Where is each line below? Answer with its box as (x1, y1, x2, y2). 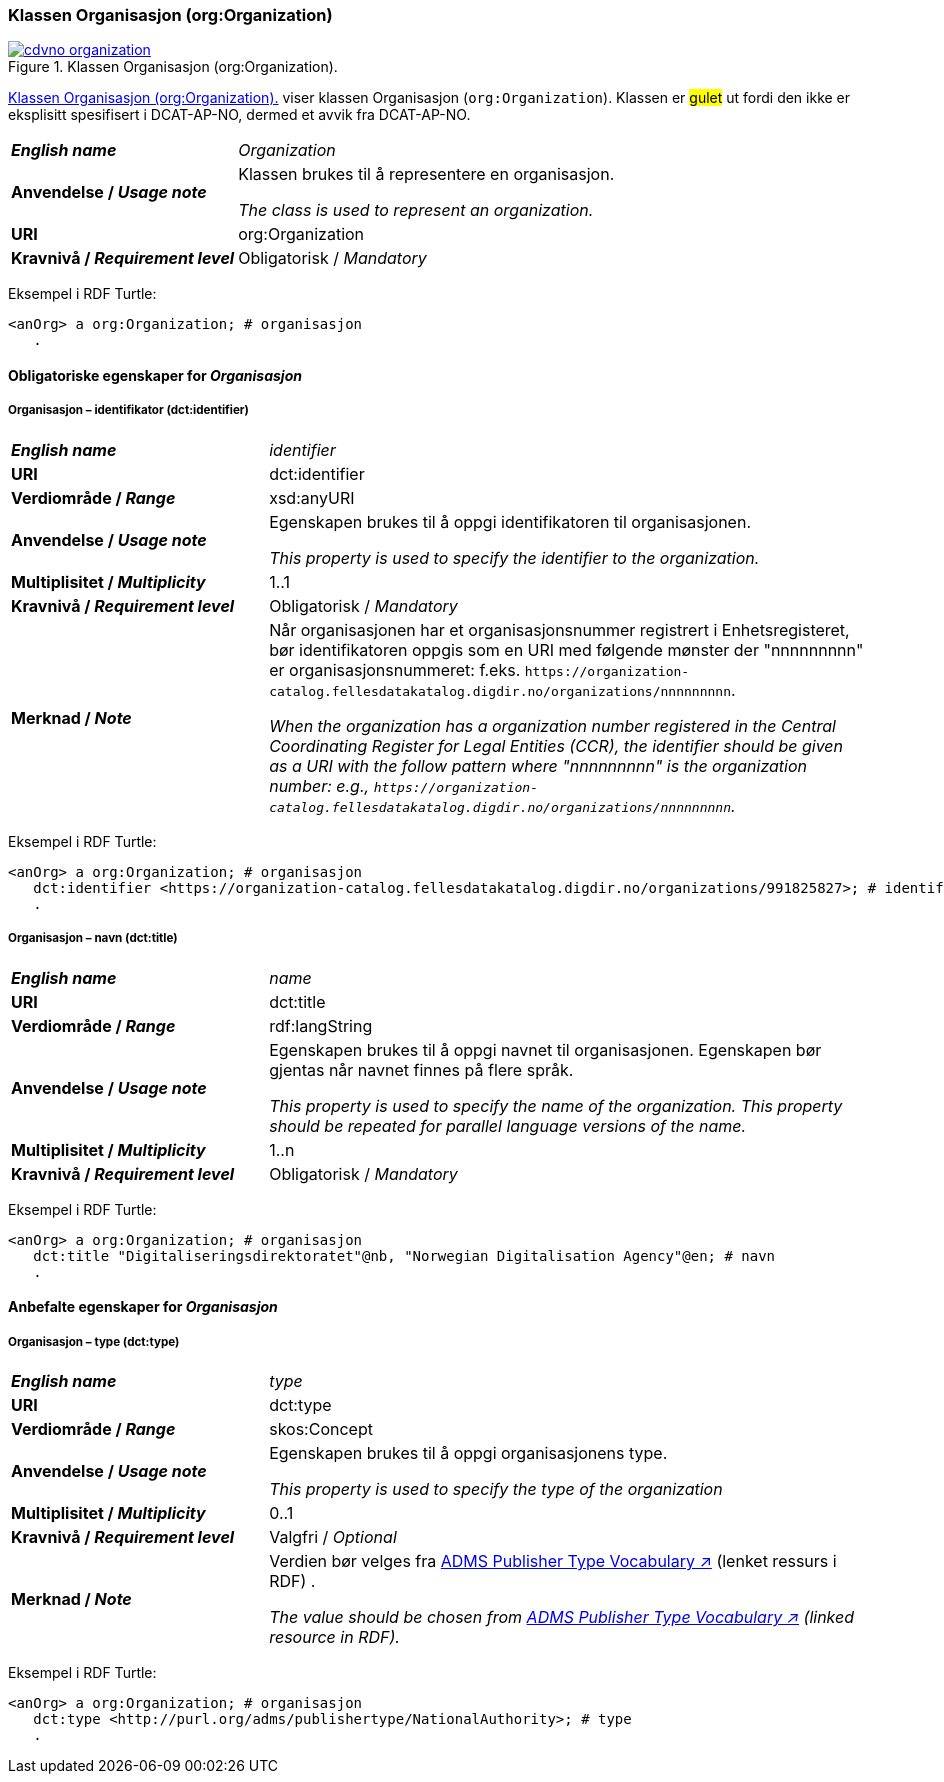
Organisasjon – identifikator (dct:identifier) (8, 403, 249, 418)
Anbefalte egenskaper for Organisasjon (8, 1298, 278, 1316)
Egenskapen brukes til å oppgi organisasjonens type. (269, 1442, 668, 1463)
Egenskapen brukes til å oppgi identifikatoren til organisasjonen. (269, 511, 751, 532)
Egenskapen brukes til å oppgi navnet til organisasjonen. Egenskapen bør (269, 1039, 822, 1060)
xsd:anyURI (269, 487, 355, 508)
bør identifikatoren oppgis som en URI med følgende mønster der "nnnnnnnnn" (269, 639, 864, 660)
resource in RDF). (269, 1626, 400, 1647)
